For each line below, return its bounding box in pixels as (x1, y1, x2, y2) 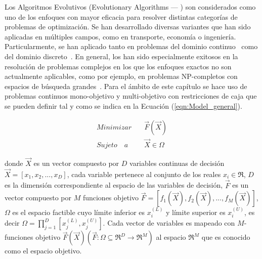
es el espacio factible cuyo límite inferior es (12, 207, 145, 218)
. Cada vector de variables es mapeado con (103, 218, 235, 228)
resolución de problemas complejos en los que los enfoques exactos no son (5, 61, 232, 71)
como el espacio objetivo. (5, 245, 82, 256)
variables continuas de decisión (129, 158, 225, 168)
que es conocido (201, 232, 250, 242)
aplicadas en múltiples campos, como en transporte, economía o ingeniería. (5, 31, 236, 41)
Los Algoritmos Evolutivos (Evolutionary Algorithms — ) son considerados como (5, 2, 256, 12)
